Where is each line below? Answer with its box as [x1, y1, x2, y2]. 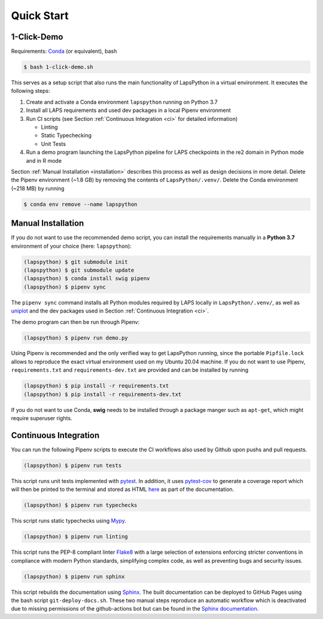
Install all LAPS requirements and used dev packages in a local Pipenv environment [26, 107, 231, 114]
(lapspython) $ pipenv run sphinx [23, 573, 125, 580]
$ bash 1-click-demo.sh [23, 63, 94, 71]
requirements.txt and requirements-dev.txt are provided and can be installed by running [11, 366, 249, 374]
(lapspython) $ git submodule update [23, 266, 135, 274]
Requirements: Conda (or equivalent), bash [11, 48, 117, 55]
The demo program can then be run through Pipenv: [11, 318, 140, 326]
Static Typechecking [41, 132, 92, 139]
